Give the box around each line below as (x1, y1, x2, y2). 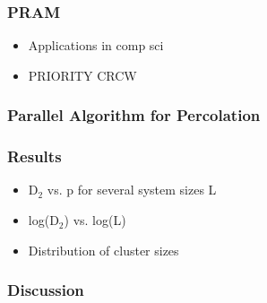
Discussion (7, 279, 84, 301)
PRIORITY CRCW (28, 65, 137, 84)
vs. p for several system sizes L (47, 180, 217, 199)
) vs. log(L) (64, 211, 126, 229)
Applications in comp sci (28, 36, 164, 55)
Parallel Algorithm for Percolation (7, 104, 261, 126)
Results (7, 145, 62, 168)
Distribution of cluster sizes (28, 240, 179, 259)
